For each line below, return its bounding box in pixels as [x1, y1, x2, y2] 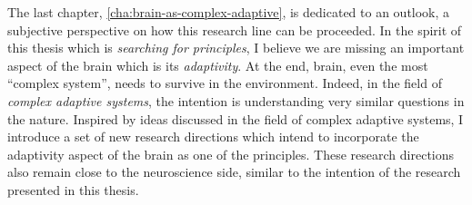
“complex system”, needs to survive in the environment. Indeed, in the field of [7, 73, 442, 93]
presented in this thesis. [7, 180, 139, 199]
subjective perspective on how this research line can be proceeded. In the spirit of [7, 20, 462, 39]
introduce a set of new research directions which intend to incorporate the [7, 127, 419, 146]
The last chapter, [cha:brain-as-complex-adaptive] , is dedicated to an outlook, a [7, 3, 450, 21]
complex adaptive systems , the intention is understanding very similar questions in [7, 91, 465, 110]
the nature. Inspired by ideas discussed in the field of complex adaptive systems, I [7, 109, 464, 128]
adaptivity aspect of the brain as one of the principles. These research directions [7, 144, 455, 163]
